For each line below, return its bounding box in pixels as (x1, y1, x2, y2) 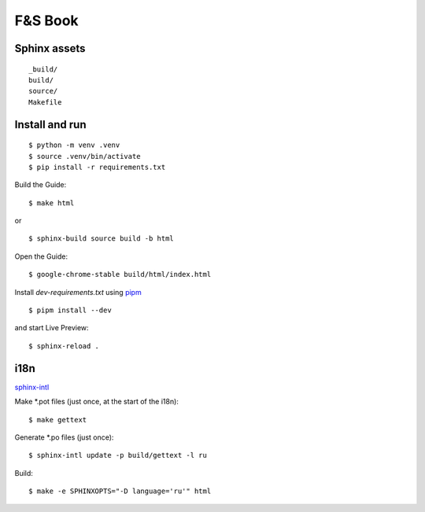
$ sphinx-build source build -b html (28, 234, 175, 243)
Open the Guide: (14, 252, 68, 261)
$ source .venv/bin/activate (28, 152, 141, 160)
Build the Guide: (14, 180, 67, 190)
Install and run (14, 118, 87, 131)
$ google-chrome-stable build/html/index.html (28, 270, 212, 279)
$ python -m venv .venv (28, 141, 120, 149)
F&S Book (14, 12, 79, 29)
